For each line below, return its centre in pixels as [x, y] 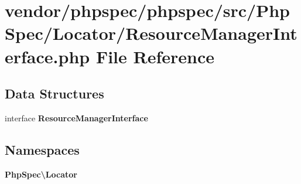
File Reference [155, 56]
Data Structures [54, 93]
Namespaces [42, 149]
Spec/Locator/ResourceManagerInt [151, 33]
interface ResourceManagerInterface [76, 117]
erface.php [47, 56]
